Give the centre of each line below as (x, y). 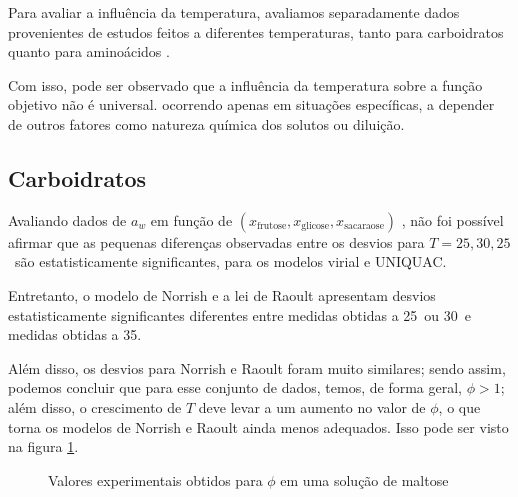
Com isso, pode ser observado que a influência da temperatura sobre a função (245, 84)
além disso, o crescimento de (95, 406)
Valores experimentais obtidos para (155, 479)
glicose (315, 226)
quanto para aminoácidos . (89, 51)
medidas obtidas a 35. (75, 334)
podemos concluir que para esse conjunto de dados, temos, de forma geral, (235, 387)
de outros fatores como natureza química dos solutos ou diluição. (206, 123)
